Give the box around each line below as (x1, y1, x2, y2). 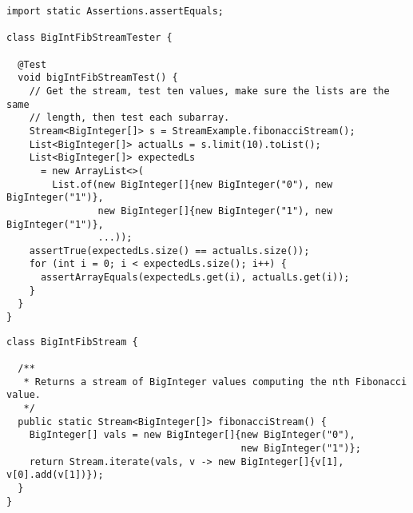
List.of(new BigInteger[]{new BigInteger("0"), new (52, 178, 333, 190)
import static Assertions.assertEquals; (6, 6, 224, 17)
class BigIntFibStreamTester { (6, 32, 173, 44)
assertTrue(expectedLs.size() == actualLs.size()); (29, 245, 310, 256)
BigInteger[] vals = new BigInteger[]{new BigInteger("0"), (29, 429, 355, 441)
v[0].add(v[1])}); (6, 469, 104, 481)
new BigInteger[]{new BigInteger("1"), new (97, 205, 333, 217)
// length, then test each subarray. (29, 112, 230, 124)
